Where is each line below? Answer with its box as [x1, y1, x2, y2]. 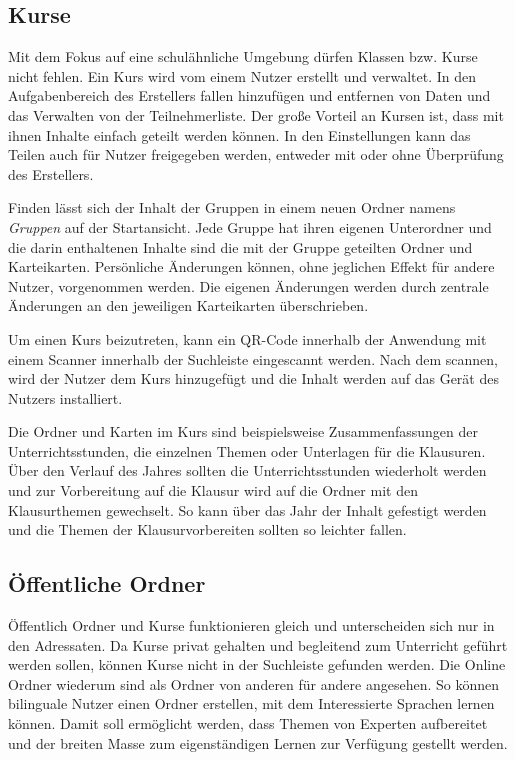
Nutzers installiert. [8, 387, 123, 408]
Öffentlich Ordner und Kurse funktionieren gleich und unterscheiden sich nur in [8, 615, 495, 636]
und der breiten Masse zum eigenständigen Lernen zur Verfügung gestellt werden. [8, 732, 508, 753]
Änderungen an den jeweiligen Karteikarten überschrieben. [8, 295, 369, 316]
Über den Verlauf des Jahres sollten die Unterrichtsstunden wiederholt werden [8, 460, 487, 481]
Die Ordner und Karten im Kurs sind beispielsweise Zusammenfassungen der [8, 421, 479, 442]
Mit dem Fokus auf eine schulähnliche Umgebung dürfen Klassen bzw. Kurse [8, 46, 478, 67]
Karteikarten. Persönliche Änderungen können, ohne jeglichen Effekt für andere [8, 256, 495, 277]
